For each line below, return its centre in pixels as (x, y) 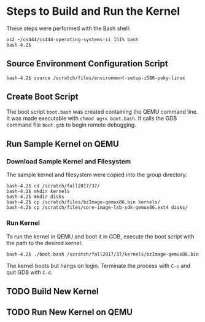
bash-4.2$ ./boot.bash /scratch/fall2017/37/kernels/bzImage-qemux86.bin (103, 254)
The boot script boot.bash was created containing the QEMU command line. (102, 111)
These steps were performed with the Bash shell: (68, 28)
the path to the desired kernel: (44, 243)
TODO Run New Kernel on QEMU (70, 312)
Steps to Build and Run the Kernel (93, 11)
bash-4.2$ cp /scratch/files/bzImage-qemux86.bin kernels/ (83, 202)
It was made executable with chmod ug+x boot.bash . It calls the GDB (92, 118)
